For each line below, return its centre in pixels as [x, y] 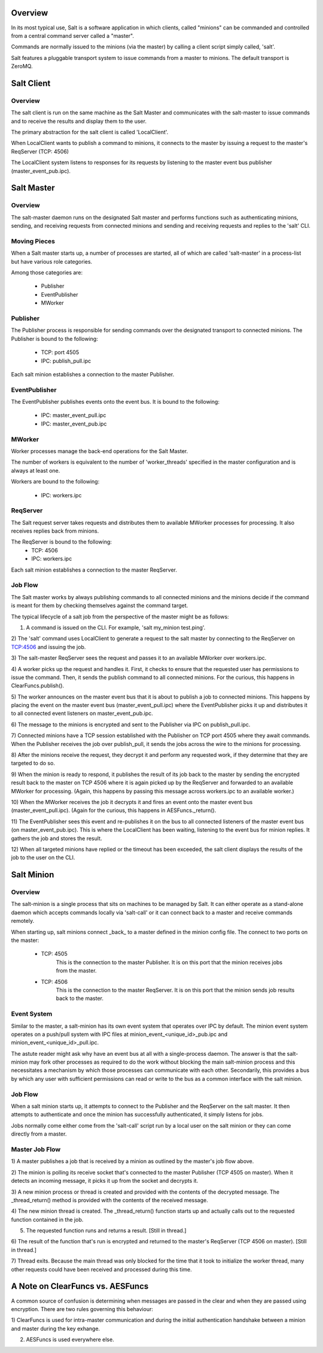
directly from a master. [39, 1134]
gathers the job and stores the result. [57, 838]
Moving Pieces [33, 241]
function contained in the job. [47, 1219]
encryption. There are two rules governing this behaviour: [82, 1309]
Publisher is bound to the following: [54, 339]
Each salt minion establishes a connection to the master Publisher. [93, 374]
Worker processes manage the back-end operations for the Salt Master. [100, 451]
